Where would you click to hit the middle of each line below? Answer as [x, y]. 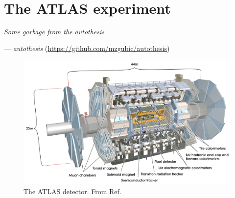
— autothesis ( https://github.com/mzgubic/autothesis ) [87, 48]
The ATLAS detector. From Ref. [72, 191]
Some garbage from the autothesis [54, 32]
